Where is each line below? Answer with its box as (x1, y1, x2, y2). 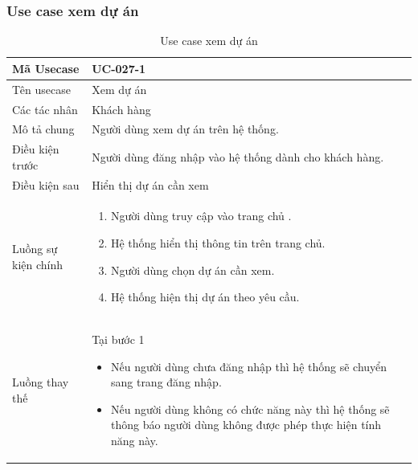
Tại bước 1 (92, 331, 145, 348)
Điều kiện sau (12, 176, 80, 193)
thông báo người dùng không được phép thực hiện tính (110, 416, 382, 433)
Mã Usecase (12, 59, 80, 76)
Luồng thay (12, 374, 69, 390)
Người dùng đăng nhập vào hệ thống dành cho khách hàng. (92, 148, 384, 165)
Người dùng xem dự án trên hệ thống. (92, 121, 279, 137)
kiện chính (12, 255, 64, 272)
